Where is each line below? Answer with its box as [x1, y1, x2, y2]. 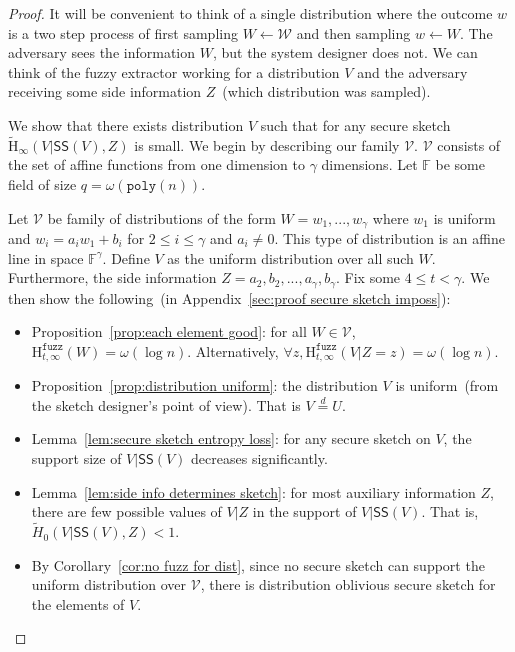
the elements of [31, 593, 125, 614]
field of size [8, 173, 77, 194]
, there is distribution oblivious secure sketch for [200, 574, 496, 595]
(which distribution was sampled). [222, 81, 431, 102]
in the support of [252, 501, 357, 522]
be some [435, 154, 485, 175]
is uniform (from [395, 375, 499, 396]
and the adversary [357, 61, 468, 82]
